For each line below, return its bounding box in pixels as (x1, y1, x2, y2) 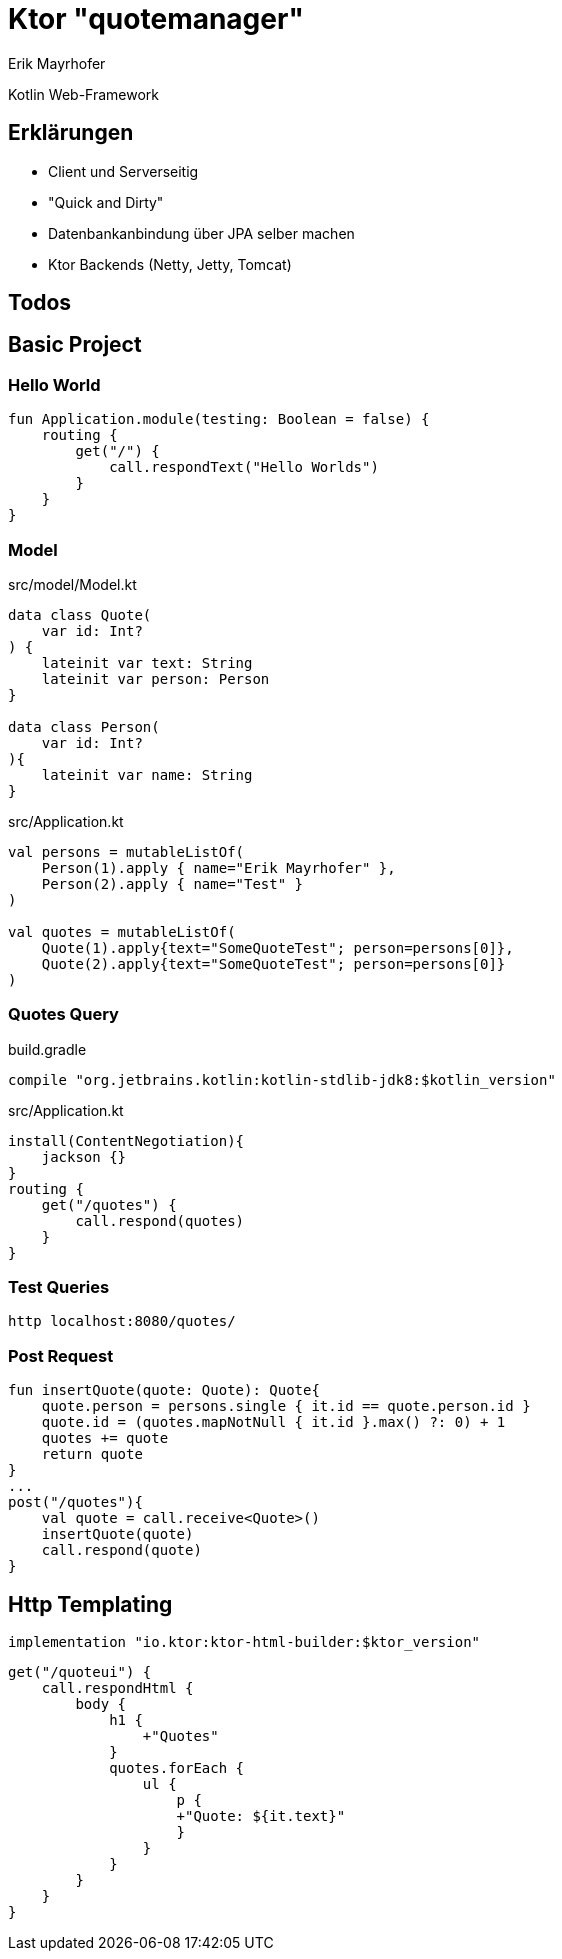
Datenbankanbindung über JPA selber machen (48, 224, 355, 242)
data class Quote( (8, 606, 152, 623)
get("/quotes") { (41, 1196, 177, 1213)
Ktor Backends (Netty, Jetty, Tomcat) (48, 255, 292, 273)
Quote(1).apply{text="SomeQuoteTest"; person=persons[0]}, (41, 939, 514, 956)
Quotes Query (8, 1004, 119, 1025)
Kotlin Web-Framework (8, 85, 160, 103)
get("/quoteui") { (8, 1664, 152, 1681)
